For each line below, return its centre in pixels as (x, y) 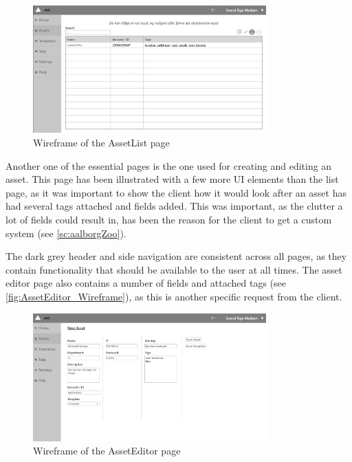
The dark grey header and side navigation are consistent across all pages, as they (176, 256)
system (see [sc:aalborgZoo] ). (66, 233)
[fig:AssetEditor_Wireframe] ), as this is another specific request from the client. (174, 297)
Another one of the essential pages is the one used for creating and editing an (169, 165)
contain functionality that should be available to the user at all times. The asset (174, 269)
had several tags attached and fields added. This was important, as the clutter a (174, 206)
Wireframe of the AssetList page (101, 143)
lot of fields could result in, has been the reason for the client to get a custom (169, 220)
